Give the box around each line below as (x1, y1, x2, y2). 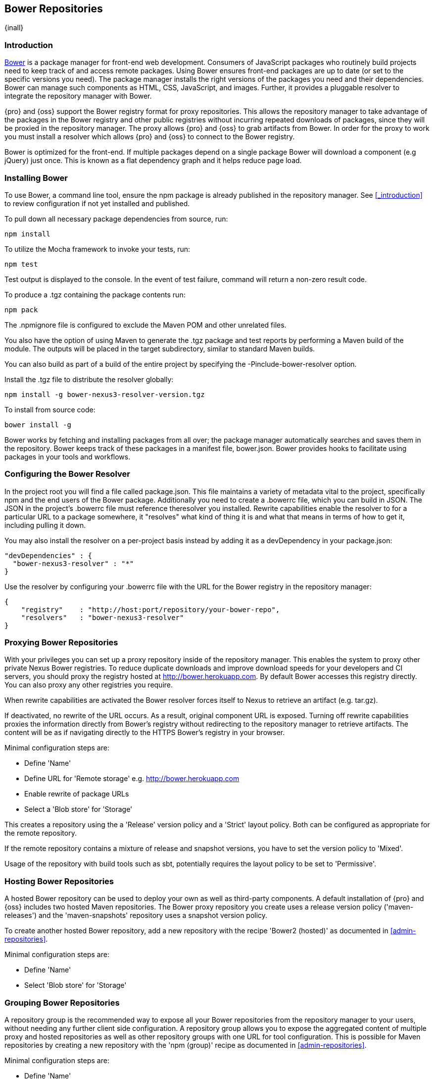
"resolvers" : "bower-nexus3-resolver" (21, 613, 184, 622)
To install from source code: (4, 405, 96, 414)
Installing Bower (4, 172, 68, 183)
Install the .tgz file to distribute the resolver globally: (4, 375, 174, 384)
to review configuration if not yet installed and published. (4, 199, 190, 208)
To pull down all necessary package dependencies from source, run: (4, 214, 228, 223)
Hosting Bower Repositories (4, 876, 114, 886)
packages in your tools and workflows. (4, 452, 131, 461)
